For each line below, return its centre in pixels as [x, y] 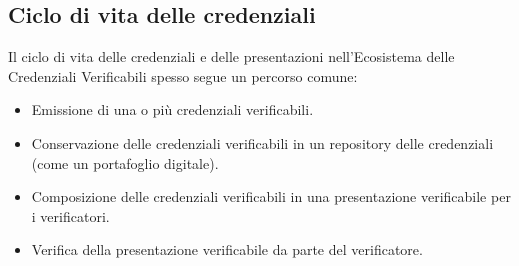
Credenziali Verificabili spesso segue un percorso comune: [183, 75]
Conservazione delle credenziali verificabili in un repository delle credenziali [262, 142]
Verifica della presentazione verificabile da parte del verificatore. [227, 249]
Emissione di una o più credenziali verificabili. [172, 109]
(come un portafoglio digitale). [125, 162]
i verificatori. [70, 215]
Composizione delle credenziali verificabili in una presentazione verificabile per [271, 196]
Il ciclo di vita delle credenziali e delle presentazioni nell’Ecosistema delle [231, 56]
